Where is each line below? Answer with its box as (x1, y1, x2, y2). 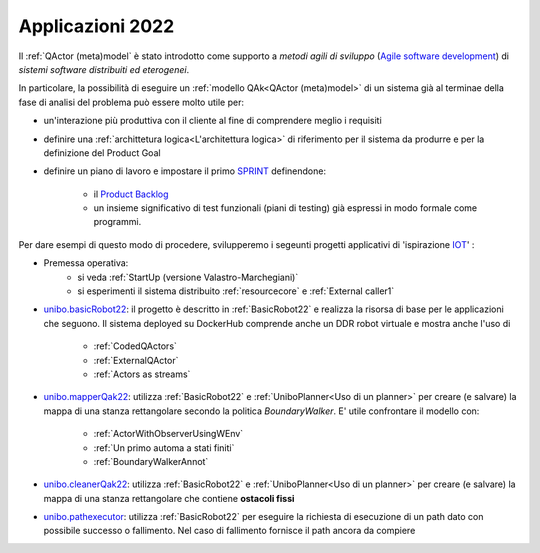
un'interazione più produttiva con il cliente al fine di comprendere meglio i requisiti (43, 115, 382, 127)
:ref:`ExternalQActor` (93, 354, 179, 366)
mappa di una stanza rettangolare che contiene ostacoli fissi (43, 492, 295, 504)
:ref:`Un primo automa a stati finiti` (93, 441, 235, 454)
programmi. (93, 216, 142, 228)
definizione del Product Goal (43, 146, 161, 159)
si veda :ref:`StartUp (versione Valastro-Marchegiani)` (77, 271, 299, 283)
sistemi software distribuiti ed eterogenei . (18, 63, 190, 75)
